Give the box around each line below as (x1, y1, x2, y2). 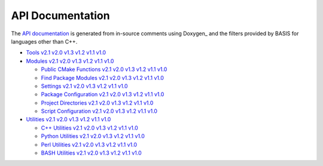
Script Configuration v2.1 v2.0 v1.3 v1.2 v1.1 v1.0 (41, 107, 158, 115)
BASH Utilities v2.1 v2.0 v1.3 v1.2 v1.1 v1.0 (41, 149, 142, 156)
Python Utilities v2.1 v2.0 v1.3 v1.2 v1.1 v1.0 (41, 133, 145, 140)
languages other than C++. (11, 38, 78, 45)
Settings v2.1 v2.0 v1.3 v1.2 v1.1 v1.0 (41, 82, 128, 90)
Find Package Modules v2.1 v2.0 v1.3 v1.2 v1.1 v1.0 (41, 74, 164, 81)
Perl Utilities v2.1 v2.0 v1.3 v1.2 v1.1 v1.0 (41, 141, 138, 148)
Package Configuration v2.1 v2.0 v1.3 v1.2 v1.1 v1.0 (41, 91, 164, 98)
